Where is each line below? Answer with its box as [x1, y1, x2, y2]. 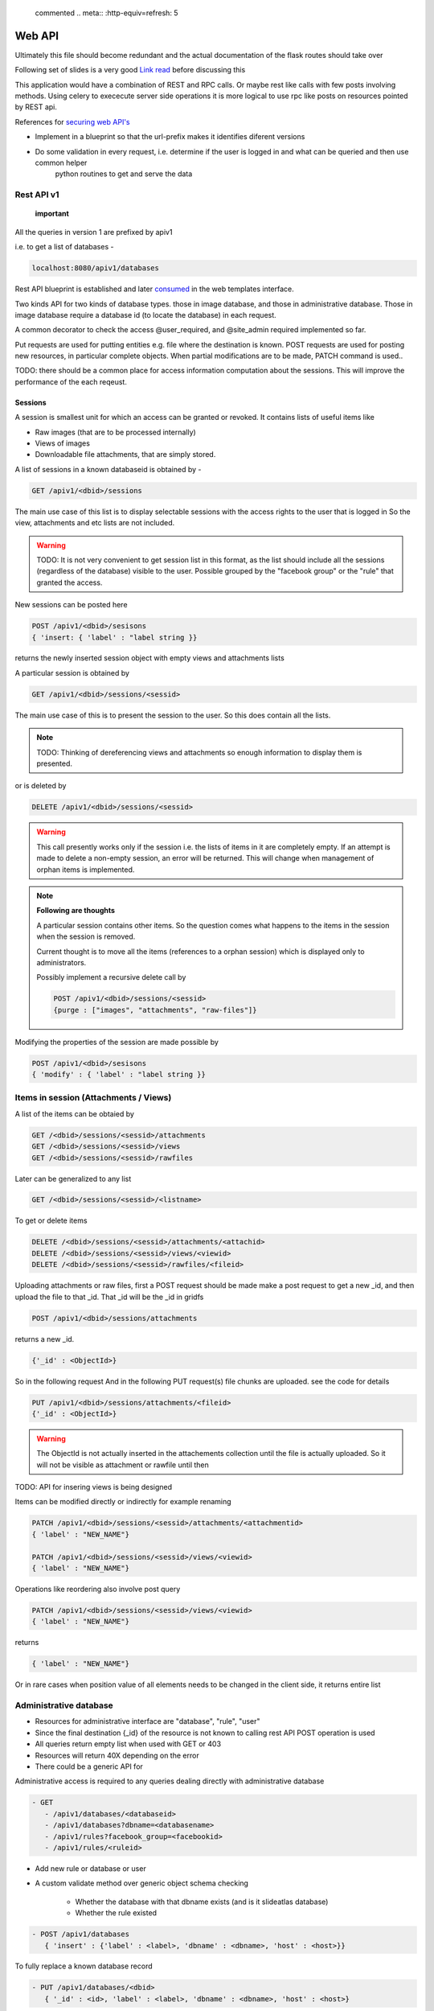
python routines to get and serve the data [55, 169, 193, 179]
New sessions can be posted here [14, 600, 128, 610]
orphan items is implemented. [36, 865, 135, 874]
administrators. [36, 957, 87, 967]
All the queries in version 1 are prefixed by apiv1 [14, 227, 173, 236]
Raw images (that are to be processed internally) [35, 427, 196, 437]
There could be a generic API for [35, 1762, 144, 1771]
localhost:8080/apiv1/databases [31, 264, 160, 273]
